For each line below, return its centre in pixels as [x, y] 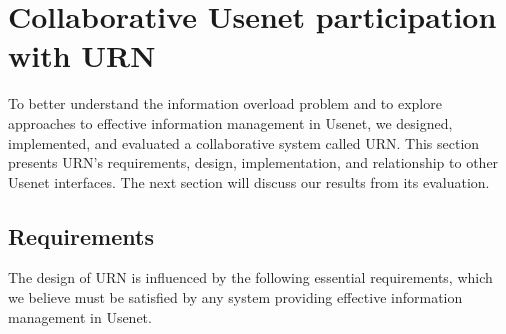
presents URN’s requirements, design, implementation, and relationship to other [253, 162]
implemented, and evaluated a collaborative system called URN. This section [244, 142]
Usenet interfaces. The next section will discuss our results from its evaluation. [249, 181]
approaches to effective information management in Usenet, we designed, [230, 122]
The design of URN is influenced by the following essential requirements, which [250, 277]
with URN [82, 55]
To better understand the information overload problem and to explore [225, 103]
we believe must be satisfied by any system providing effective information [235, 297]
